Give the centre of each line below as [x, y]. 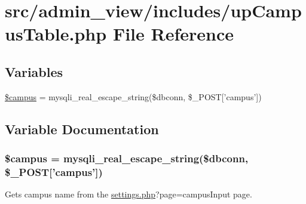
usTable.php [56, 34]
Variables [34, 71]
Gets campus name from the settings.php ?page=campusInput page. [128, 194]
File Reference [173, 34]
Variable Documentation [82, 129]
